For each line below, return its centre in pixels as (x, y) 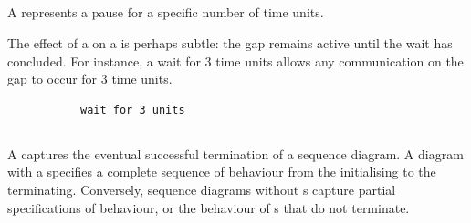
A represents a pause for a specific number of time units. (166, 12)
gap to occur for (52, 79)
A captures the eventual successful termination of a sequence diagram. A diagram (235, 153)
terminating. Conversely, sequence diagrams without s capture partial (202, 189)
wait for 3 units (133, 110)
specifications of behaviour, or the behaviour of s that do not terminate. (209, 207)
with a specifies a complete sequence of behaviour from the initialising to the (222, 172)
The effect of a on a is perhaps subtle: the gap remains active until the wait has (230, 42)
